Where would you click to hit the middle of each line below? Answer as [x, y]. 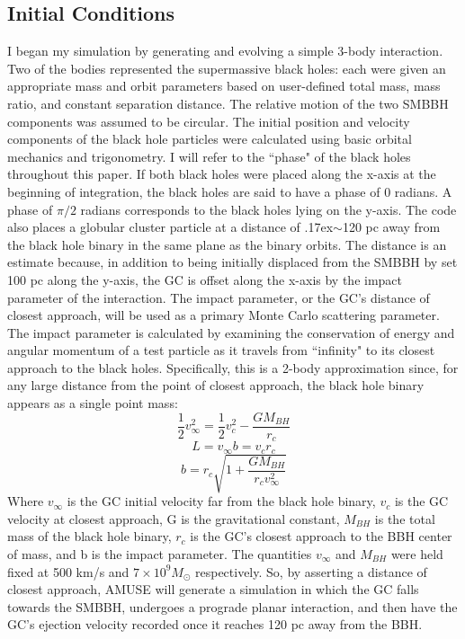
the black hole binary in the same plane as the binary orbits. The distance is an [227, 244]
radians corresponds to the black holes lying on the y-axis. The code [268, 209]
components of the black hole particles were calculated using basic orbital [210, 139]
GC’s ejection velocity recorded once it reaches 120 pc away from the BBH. [215, 624]
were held [417, 553]
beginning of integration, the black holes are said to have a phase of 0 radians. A [230, 191]
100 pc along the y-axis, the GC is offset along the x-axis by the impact [205, 279]
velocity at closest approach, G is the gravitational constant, [174, 518]
